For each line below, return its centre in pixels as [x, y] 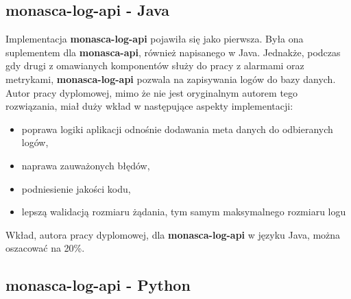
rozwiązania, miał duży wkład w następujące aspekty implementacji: [149, 106]
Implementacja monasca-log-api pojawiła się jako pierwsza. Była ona [155, 39]
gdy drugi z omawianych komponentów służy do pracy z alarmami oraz [155, 65]
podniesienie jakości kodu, [76, 188]
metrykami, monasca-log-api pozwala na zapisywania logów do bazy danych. [171, 79]
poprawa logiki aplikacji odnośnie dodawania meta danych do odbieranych [177, 129]
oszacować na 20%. [45, 248]
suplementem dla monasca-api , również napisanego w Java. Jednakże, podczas [173, 52]
